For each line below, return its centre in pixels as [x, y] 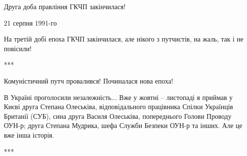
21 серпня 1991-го [30, 22]
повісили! [18, 48]
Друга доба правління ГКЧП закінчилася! [65, 6]
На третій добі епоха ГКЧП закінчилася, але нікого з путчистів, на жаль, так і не [124, 39]
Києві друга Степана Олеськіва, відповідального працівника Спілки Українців [119, 106]
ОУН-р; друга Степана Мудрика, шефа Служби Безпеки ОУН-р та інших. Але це [123, 125]
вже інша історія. [29, 135]
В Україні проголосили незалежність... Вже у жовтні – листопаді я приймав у [118, 97]
